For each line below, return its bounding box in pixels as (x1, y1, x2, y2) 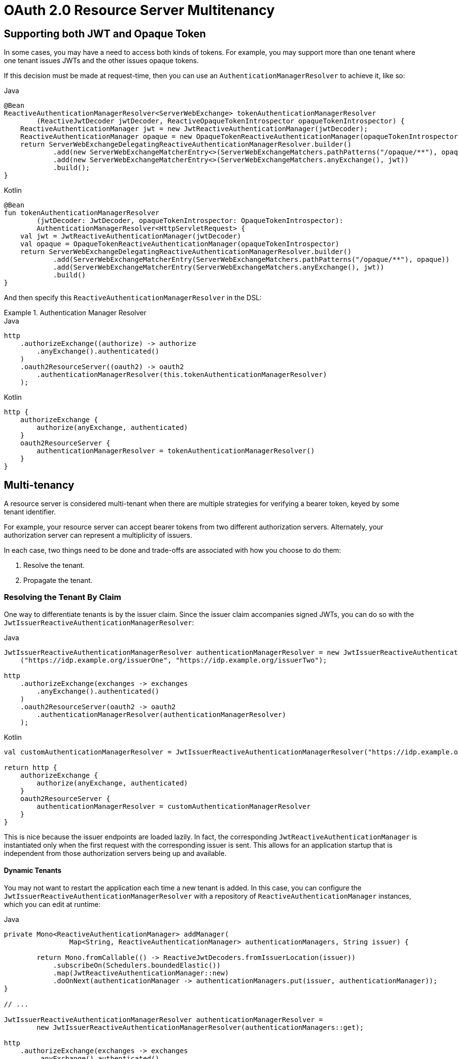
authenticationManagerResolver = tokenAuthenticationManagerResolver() (36, 447, 315, 455)
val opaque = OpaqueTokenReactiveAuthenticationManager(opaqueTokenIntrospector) (20, 240, 340, 248)
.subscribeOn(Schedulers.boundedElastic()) (53, 961, 221, 969)
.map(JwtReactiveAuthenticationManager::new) (53, 969, 229, 977)
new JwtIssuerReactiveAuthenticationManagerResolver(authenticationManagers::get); (36, 1023, 364, 1031)
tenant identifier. (4, 508, 56, 516)
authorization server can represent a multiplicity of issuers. (4, 531, 193, 540)
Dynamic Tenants (4, 866, 62, 875)
